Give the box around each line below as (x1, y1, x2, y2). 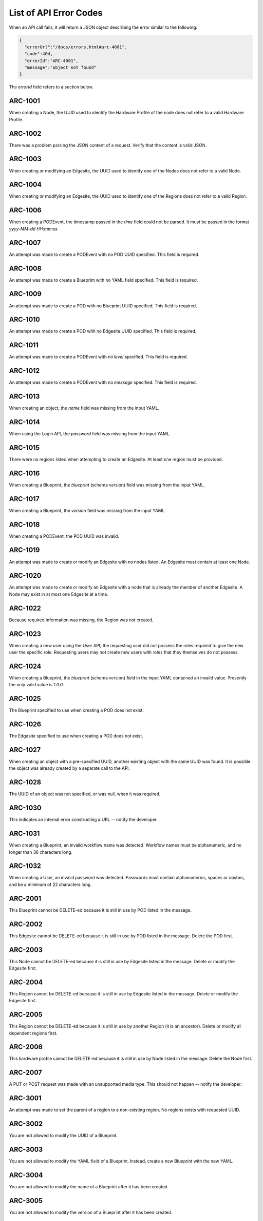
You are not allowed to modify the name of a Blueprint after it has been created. (9, 1184, 169, 1190)
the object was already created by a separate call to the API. (9, 765, 130, 771)
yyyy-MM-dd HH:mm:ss (9, 226, 58, 232)
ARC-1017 (9, 495, 40, 503)
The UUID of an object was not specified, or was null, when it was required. (9, 791, 161, 797)
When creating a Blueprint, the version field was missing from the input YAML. (9, 507, 166, 513)
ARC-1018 (9, 520, 40, 528)
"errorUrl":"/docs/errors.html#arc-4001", (24, 44, 128, 50)
